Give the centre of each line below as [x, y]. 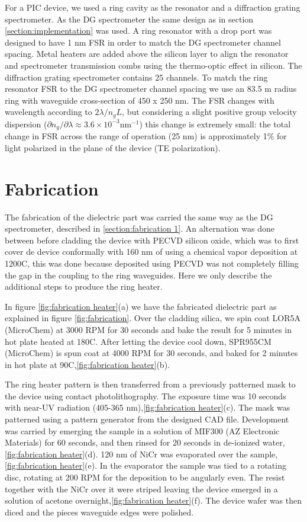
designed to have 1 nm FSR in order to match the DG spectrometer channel [143, 42]
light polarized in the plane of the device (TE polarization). [113, 147]
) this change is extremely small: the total [215, 124]
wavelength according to [49, 112]
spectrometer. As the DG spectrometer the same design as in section [129, 19]
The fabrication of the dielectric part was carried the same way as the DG [139, 217]
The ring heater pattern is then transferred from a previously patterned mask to [150, 384]
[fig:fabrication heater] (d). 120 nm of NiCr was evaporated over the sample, [141, 454]
